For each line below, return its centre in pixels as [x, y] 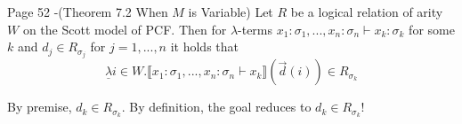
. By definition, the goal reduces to [216, 107]
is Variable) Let [231, 12]
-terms [255, 29]
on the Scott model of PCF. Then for [125, 29]
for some [432, 29]
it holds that [204, 46]
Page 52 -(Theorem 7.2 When [88, 12]
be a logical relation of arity [367, 12]
